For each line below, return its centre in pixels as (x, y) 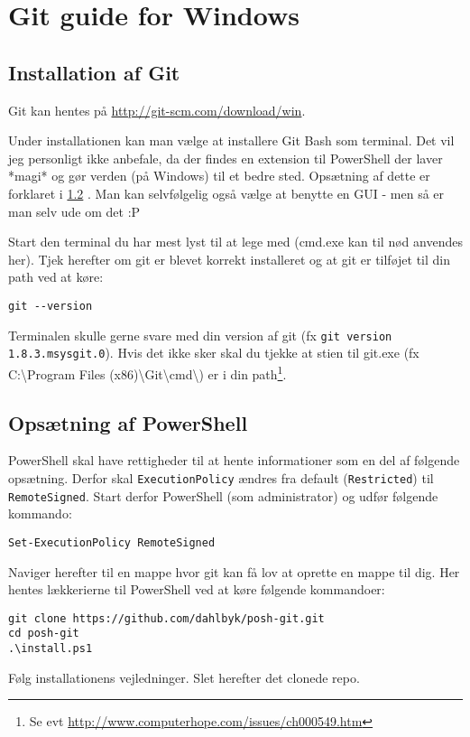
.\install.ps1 (51, 648)
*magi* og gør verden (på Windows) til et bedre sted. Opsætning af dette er (219, 176)
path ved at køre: (56, 277)
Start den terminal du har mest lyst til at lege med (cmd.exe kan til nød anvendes (235, 242)
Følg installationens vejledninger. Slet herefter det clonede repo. (184, 677)
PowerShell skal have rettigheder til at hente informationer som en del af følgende (234, 460)
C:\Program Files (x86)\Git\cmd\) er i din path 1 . (147, 372)
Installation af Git (94, 72)
